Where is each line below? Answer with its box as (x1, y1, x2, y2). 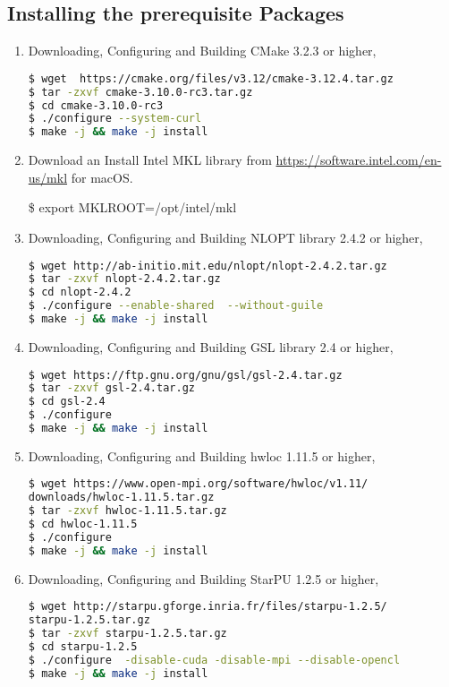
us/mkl (28, 167, 68, 186)
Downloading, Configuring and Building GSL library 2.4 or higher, (28, 337, 394, 356)
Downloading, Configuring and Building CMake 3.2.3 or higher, (28, 41, 377, 60)
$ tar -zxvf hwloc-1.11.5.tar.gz (28, 504, 227, 518)
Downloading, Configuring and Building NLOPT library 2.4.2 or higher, (28, 228, 423, 246)
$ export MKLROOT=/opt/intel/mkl (28, 198, 237, 217)
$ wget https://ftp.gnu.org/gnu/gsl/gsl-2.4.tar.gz (28, 368, 343, 382)
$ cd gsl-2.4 (28, 395, 106, 408)
